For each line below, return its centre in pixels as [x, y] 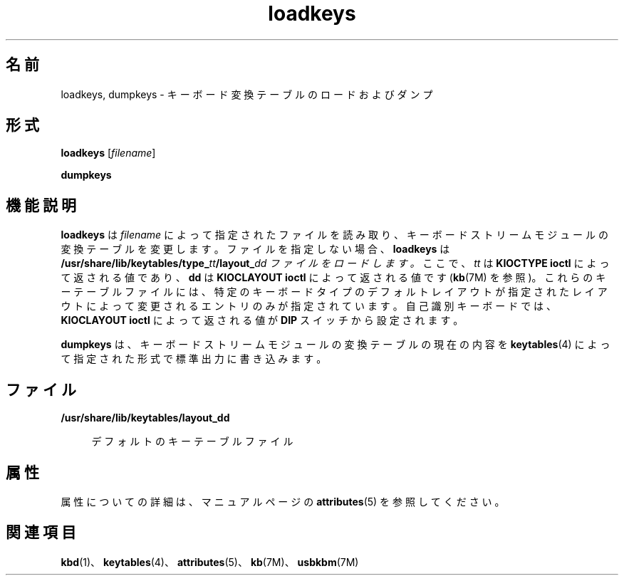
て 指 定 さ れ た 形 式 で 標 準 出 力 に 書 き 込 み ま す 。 [194, 359]
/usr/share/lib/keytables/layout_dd [145, 418]
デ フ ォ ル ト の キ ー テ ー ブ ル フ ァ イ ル [192, 441]
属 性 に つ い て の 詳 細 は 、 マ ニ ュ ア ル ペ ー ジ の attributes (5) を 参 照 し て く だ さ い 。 [283, 501]
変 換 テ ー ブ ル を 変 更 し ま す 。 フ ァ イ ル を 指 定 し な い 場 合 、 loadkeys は [255, 249]
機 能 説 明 [41, 205]
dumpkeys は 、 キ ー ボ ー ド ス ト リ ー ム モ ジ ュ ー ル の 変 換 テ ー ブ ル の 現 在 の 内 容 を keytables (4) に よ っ [336, 345]
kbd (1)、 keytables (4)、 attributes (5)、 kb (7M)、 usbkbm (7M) [210, 562]
